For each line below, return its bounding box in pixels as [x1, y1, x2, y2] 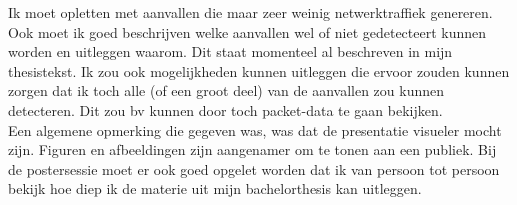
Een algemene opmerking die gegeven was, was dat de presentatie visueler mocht [8, 119, 502, 140]
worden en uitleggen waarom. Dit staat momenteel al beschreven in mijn [8, 41, 453, 62]
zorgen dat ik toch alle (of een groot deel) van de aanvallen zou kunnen [8, 80, 445, 101]
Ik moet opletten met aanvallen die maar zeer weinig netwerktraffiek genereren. [8, 2, 493, 22]
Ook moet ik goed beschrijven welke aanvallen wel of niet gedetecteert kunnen [8, 21, 487, 42]
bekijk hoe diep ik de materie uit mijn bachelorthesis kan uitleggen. [8, 178, 422, 199]
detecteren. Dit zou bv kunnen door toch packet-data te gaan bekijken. [8, 99, 443, 120]
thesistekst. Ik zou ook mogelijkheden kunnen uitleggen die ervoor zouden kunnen [8, 60, 510, 81]
